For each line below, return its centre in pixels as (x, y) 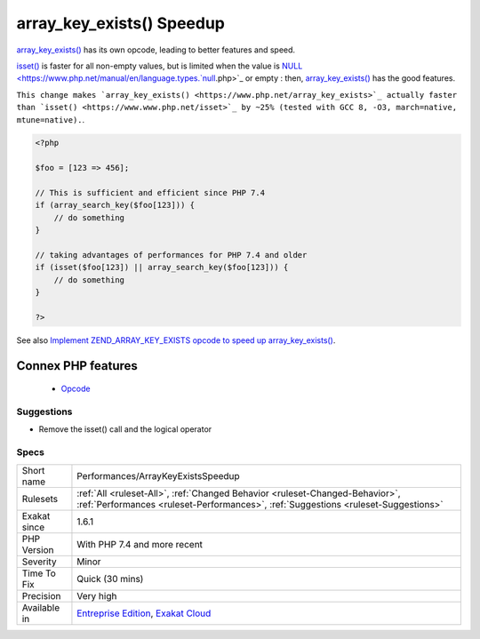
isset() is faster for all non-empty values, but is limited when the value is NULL (160, 66)
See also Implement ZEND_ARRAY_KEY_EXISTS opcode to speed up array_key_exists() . (176, 340)
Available (41, 607)
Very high (97, 595)
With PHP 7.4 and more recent (140, 544)
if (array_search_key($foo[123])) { (115, 205)
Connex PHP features (77, 366)
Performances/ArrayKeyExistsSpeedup (158, 475)
